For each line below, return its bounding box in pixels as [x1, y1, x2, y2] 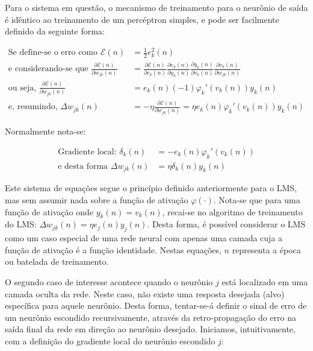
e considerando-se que [8, 65, 88, 74]
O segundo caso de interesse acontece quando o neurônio [5, 275, 213, 288]
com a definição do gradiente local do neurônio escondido [5, 334, 215, 347]
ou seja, [8, 83, 37, 92]
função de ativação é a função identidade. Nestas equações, [5, 243, 222, 256]
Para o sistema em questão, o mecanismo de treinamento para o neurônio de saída [5, 1, 308, 13]
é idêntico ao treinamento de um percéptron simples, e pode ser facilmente [5, 13, 279, 25]
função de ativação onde [5, 205, 93, 218]
